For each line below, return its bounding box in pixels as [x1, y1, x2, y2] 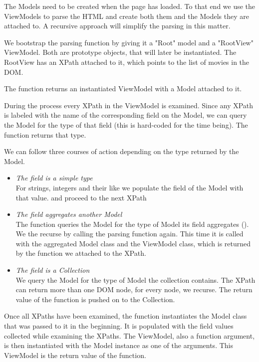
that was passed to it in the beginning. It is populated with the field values [4, 321, 234, 331]
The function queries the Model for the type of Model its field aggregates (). [15, 218, 249, 229]
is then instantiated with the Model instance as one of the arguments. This [4, 340, 233, 351]
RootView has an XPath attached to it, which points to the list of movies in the [4, 56, 250, 67]
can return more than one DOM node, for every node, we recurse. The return [15, 284, 253, 295]
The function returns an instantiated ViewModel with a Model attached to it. [4, 83, 242, 94]
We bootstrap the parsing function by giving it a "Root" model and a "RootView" [4, 37, 254, 47]
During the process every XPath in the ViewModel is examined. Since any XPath [4, 100, 254, 110]
